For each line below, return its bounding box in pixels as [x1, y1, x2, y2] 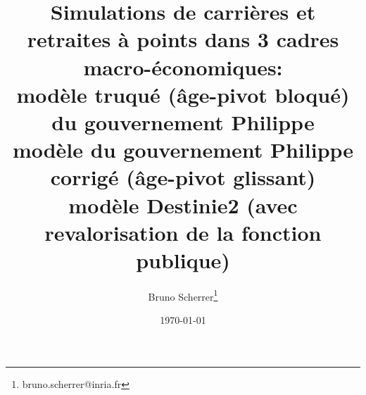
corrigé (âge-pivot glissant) [50, 163, 316, 192]
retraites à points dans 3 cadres [27, 25, 339, 54]
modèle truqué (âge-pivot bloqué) [16, 80, 350, 108]
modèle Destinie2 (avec [68, 190, 298, 219]
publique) [136, 245, 230, 274]
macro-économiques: [83, 52, 283, 81]
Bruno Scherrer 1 [148, 287, 218, 303]
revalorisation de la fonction [44, 218, 322, 246]
